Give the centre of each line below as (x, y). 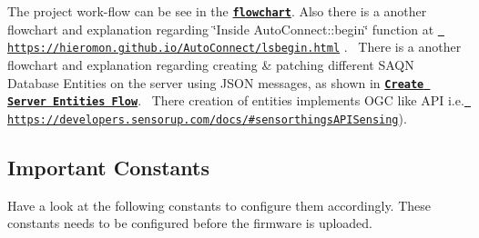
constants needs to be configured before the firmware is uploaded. (190, 223)
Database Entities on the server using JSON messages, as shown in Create (216, 82)
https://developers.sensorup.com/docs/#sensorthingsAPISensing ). (207, 118)
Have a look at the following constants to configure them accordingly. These (219, 205)
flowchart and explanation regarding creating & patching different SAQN (211, 64)
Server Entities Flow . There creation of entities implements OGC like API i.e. (236, 100)
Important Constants (108, 167)
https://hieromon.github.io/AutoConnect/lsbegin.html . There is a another (234, 47)
